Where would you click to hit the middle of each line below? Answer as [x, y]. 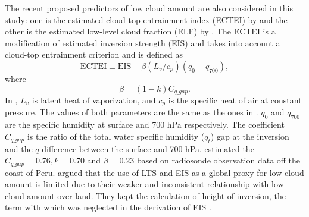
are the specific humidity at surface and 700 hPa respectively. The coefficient [145, 125]
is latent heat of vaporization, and [94, 100]
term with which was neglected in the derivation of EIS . [108, 207]
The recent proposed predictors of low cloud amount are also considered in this [149, 8]
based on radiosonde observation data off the [219, 160]
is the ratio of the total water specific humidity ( [116, 136]
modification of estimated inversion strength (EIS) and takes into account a [143, 43]
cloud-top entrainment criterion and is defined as [94, 54]
